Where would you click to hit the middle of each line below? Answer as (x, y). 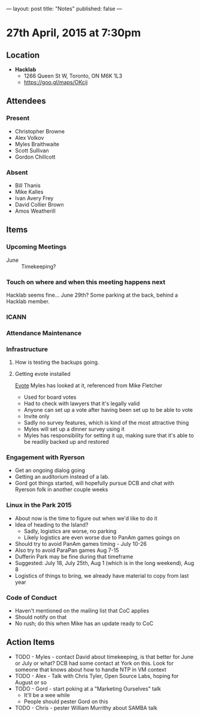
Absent (17, 172)
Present (18, 118)
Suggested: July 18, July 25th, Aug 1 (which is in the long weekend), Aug (104, 563)
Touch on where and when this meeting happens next (86, 282)
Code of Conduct (31, 597)
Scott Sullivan (32, 150)
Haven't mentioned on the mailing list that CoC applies (82, 611)
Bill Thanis (28, 185)
